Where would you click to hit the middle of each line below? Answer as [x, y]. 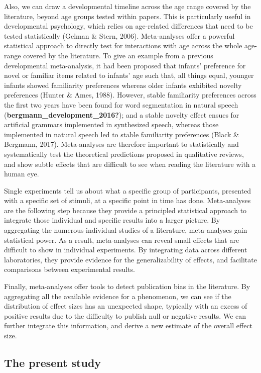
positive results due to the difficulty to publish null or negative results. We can [125, 315]
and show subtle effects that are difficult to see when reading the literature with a [130, 164]
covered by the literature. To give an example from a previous [118, 55]
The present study [53, 362]
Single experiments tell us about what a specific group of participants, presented [128, 190]
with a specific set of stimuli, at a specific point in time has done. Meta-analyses [127, 200]
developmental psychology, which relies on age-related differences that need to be [128, 26]
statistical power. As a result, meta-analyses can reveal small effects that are [122, 240]
